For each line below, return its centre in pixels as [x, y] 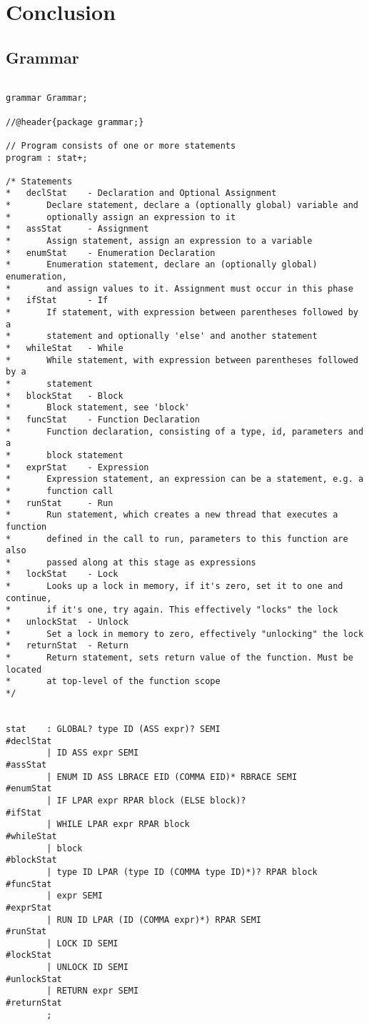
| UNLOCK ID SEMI [87, 967]
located [24, 669]
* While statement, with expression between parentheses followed [182, 360]
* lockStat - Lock [62, 574]
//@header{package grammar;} [75, 122]
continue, [29, 598]
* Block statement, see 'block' [98, 408]
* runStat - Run [60, 503]
